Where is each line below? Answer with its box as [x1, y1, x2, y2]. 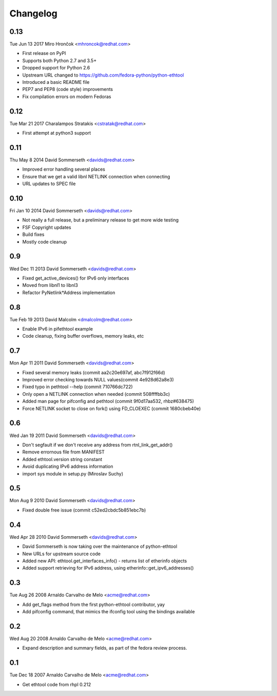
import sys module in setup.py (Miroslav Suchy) [22, 470, 124, 477]
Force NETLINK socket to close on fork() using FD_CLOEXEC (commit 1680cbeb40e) [22, 405, 201, 411]
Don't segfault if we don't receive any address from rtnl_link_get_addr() [22, 442, 173, 448]
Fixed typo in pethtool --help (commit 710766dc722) [22, 383, 133, 390]
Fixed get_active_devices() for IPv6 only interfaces [22, 275, 129, 281]
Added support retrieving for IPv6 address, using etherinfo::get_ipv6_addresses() [22, 565, 194, 571]
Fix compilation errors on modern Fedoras [22, 93, 111, 100]
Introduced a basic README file [22, 79, 90, 85]
